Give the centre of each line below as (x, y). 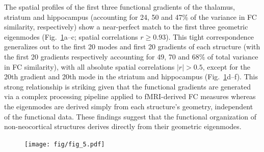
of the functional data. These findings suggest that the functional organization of (130, 116)
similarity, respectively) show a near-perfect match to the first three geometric (126, 27)
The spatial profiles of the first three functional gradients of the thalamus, (120, 7)
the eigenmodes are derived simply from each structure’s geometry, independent (129, 106)
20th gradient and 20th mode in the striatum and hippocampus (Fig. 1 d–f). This (131, 77)
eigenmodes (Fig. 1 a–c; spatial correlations (71, 36)
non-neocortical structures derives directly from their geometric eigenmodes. (123, 126)
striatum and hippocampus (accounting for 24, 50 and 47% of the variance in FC (130, 17)
